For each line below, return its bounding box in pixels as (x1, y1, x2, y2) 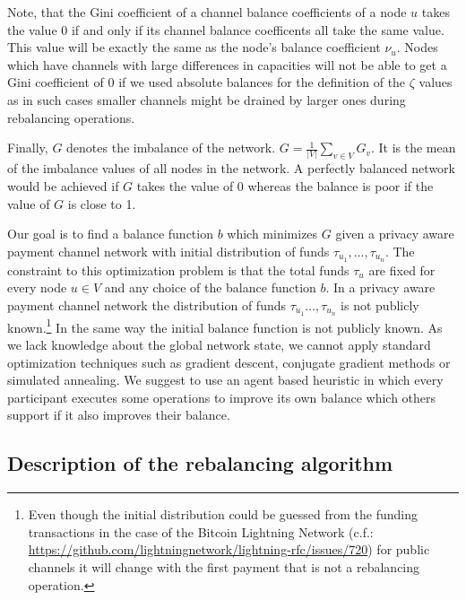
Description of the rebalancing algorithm (7, 449, 393, 477)
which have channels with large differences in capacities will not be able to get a (7, 55, 447, 74)
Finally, (7, 138, 48, 157)
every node (7, 278, 67, 297)
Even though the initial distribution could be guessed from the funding (28, 505, 418, 524)
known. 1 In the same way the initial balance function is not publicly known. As (7, 315, 443, 336)
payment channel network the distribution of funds (7, 295, 286, 314)
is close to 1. (67, 194, 136, 213)
